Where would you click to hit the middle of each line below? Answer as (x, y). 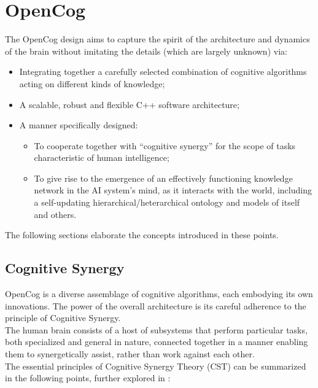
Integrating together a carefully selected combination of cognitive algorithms (163, 72)
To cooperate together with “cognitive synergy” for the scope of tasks (165, 145)
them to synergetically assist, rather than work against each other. (130, 354)
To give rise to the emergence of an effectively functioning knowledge (163, 178)
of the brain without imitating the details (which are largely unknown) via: (146, 51)
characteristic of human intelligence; (102, 157)
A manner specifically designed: (79, 125)
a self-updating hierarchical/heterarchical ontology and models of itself (167, 202)
